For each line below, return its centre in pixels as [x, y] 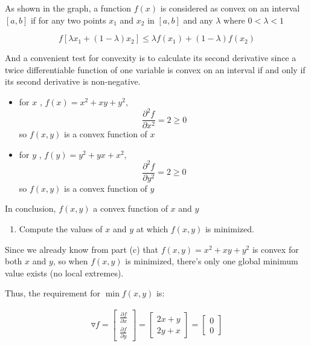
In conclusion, [30, 208]
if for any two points [68, 20]
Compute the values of [61, 229]
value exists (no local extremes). [64, 273]
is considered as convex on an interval [230, 8]
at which [152, 229]
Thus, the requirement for [53, 293]
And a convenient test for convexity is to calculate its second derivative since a [151, 58]
